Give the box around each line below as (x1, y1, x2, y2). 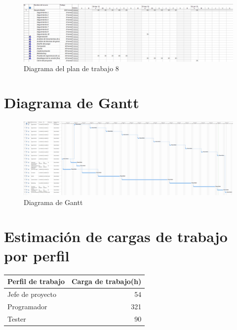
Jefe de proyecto (7, 289, 56, 299)
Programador (7, 301, 47, 311)
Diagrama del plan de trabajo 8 (24, 63, 119, 74)
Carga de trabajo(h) (71, 276, 142, 287)
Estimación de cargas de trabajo (4, 226, 228, 246)
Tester (7, 313, 26, 324)
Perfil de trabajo (7, 276, 65, 287)
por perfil (4, 245, 70, 265)
